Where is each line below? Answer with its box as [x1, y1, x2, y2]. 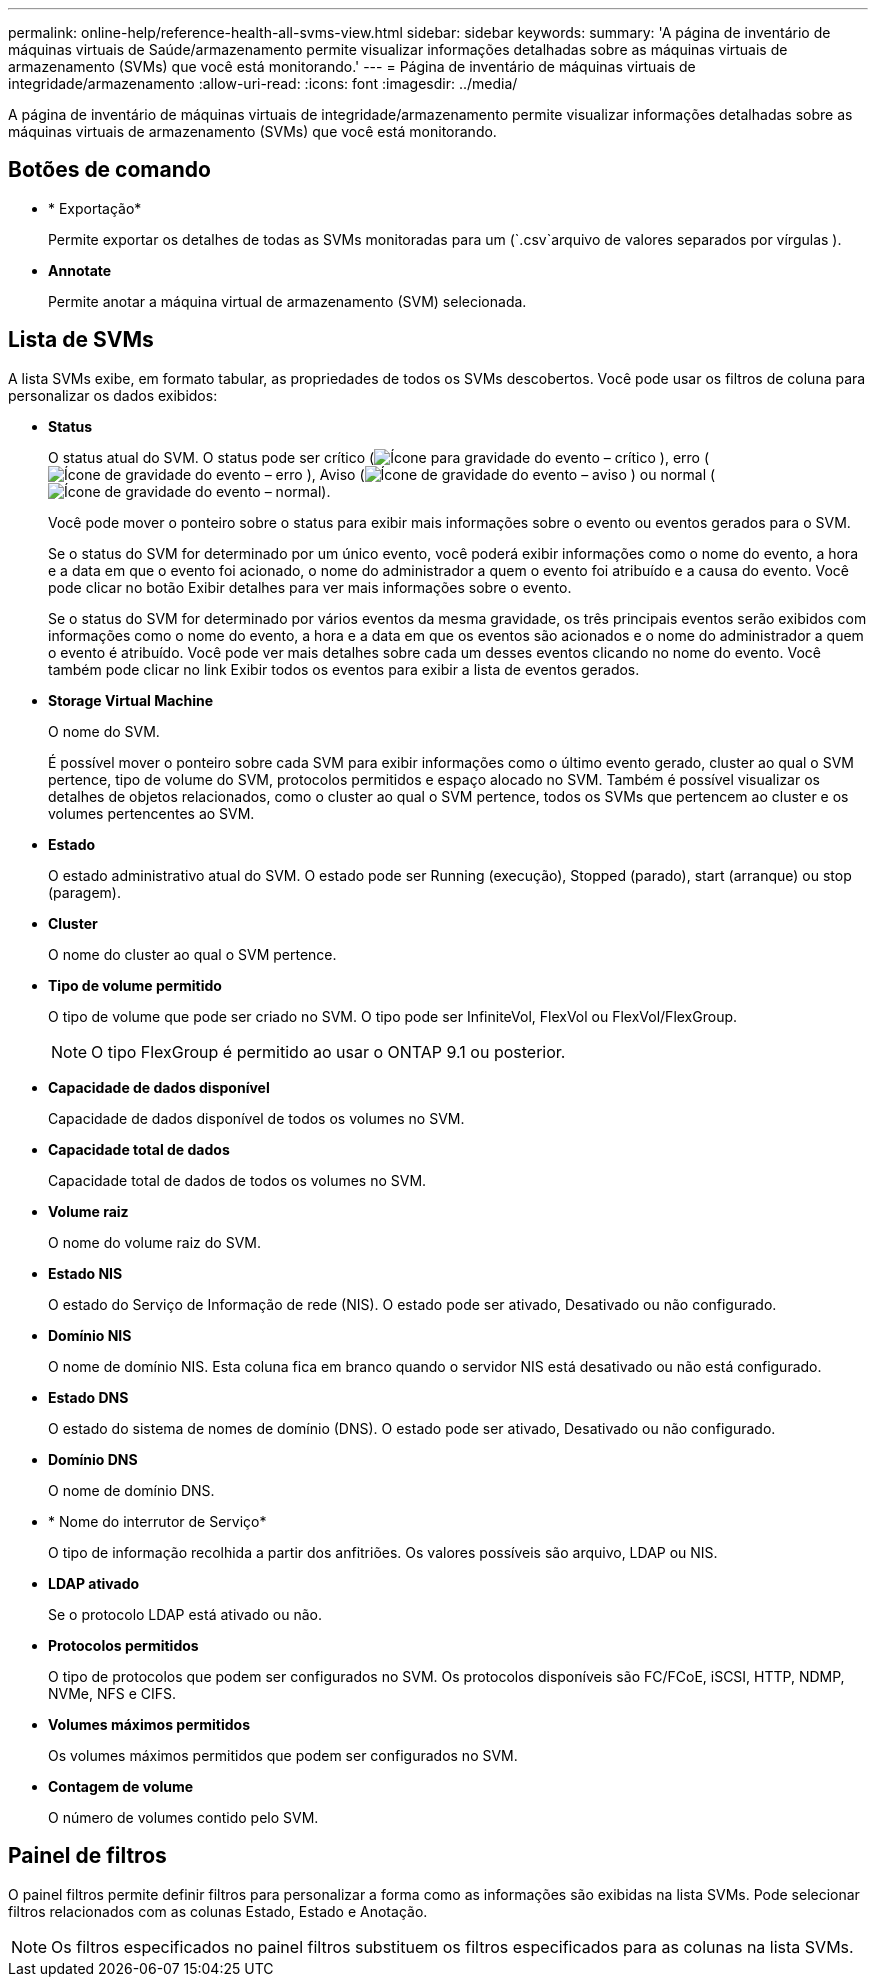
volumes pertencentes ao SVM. [48, 804, 255, 822]
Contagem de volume [48, 1777, 194, 1795]
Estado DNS [48, 1388, 129, 1406]
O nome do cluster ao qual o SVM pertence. [48, 945, 337, 963]
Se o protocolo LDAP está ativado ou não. [48, 1605, 323, 1623]
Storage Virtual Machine [48, 691, 214, 709]
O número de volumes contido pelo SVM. [48, 1808, 319, 1826]
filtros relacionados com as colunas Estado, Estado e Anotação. [8, 1902, 428, 1920]
